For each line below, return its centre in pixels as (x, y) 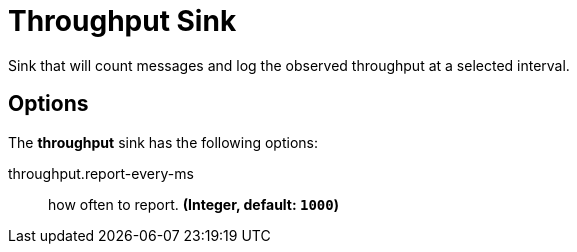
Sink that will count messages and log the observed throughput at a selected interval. (289, 65)
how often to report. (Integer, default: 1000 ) (193, 204)
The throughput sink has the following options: (163, 142)
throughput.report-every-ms (101, 173)
